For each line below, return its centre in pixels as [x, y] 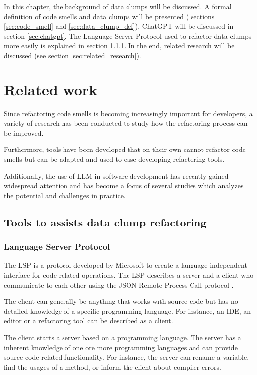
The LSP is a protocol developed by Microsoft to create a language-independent [126, 265]
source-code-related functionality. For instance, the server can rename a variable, [127, 357]
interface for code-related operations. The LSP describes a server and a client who [129, 275]
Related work [51, 89]
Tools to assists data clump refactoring [105, 222]
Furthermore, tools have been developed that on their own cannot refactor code [125, 149]
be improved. [24, 132]
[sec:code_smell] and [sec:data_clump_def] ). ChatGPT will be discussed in [119, 26]
